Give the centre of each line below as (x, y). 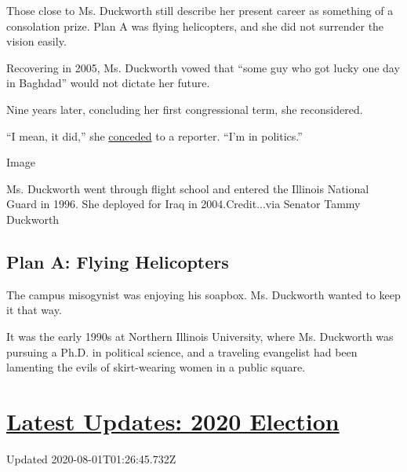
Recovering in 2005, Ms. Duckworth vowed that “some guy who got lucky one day (203, 67)
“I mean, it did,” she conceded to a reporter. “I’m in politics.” (154, 135)
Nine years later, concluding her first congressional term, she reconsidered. (185, 109)
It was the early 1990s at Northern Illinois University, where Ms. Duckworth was (200, 336)
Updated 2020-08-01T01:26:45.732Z (91, 458)
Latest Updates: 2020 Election (173, 421)
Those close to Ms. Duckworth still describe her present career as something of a (200, 10)
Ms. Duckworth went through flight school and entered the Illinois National (188, 188)
